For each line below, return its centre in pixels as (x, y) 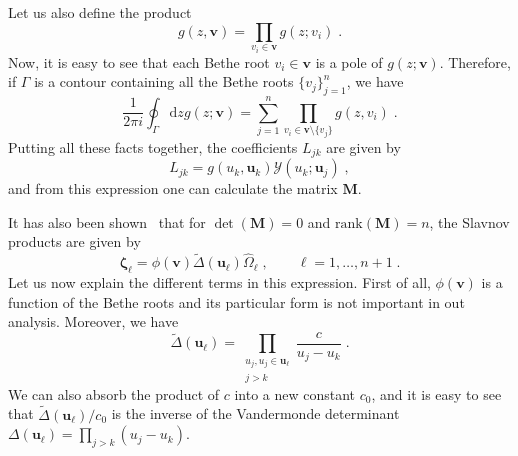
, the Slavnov (469, 221)
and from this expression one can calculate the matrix (173, 188)
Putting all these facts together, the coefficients (153, 146)
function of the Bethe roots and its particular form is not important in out (236, 301)
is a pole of (349, 61)
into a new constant (295, 393)
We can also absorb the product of (114, 393)
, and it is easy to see (436, 393)
